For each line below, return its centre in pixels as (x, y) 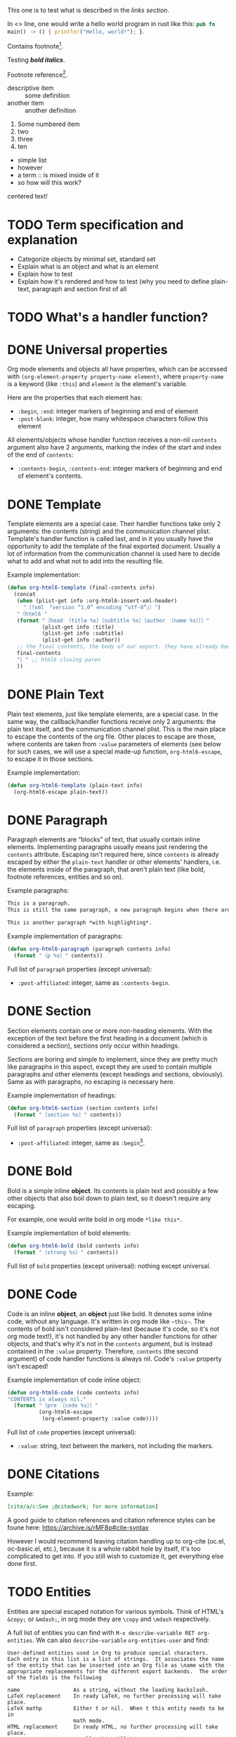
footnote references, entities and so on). (66, 877)
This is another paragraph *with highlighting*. (80, 923)
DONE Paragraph (58, 820)
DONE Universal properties (87, 349)
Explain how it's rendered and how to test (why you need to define (113, 281)
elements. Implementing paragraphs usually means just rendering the (108, 847)
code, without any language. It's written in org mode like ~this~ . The (106, 1321)
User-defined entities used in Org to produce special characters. (108, 1653)
